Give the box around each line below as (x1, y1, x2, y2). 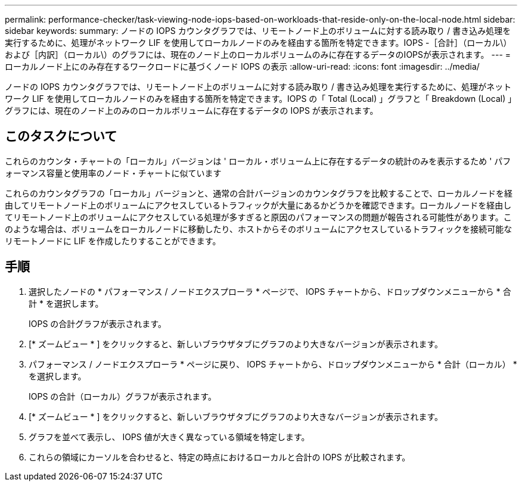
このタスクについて (5, 129, 117, 144)
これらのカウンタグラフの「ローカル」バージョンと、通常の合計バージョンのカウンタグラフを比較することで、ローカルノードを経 (5, 188, 512, 198)
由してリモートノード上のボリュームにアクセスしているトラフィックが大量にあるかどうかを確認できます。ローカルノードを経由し (5, 200, 512, 210)
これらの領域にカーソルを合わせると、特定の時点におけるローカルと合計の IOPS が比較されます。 (29, 451, 411, 462)
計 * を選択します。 (29, 298, 104, 309)
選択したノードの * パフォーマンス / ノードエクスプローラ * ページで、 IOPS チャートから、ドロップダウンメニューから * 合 (29, 286, 511, 297)
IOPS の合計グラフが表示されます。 (29, 318, 166, 329)
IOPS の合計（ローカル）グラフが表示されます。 (29, 391, 216, 401)
